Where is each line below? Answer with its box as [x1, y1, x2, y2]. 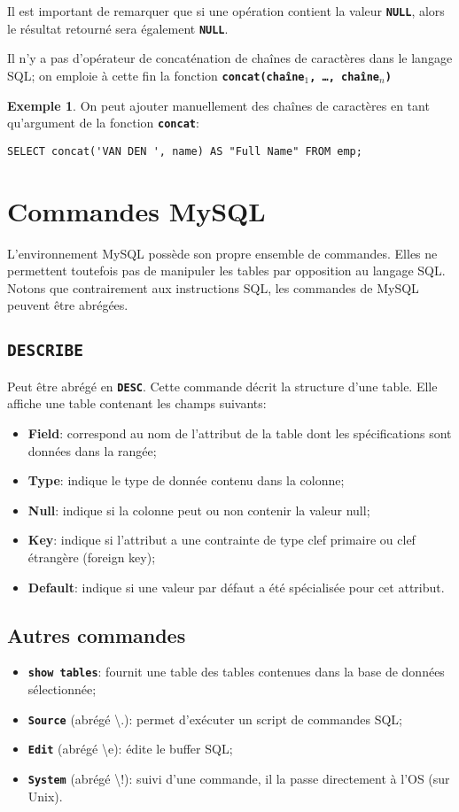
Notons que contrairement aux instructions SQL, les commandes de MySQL [7, 278, 419, 297]
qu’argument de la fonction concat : [7, 113, 199, 132]
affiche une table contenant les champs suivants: [7, 394, 267, 413]
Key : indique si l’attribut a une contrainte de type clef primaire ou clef [27, 530, 416, 549]
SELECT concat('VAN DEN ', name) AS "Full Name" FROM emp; [7, 144, 362, 158]
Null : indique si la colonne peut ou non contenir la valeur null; [27, 500, 370, 519]
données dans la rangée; [27, 441, 157, 460]
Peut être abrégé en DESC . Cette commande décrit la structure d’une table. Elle [7, 376, 438, 395]
